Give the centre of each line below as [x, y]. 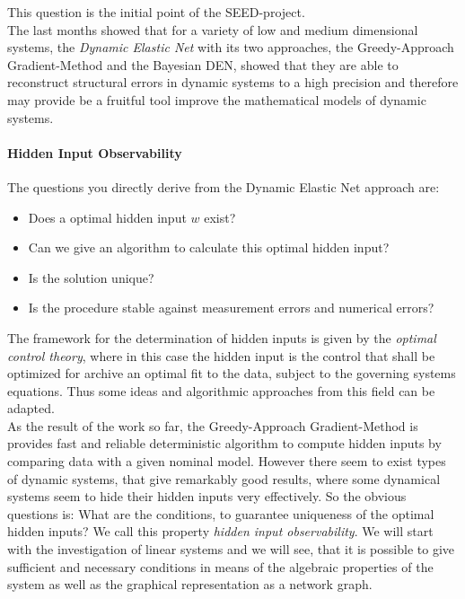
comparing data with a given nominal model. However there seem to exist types [227, 461]
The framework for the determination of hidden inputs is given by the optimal [222, 337]
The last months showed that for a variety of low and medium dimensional [213, 29]
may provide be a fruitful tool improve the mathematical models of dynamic [217, 99]
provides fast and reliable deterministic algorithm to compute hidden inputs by [224, 443]
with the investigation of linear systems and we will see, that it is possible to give [231, 549]
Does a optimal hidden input [107, 217]
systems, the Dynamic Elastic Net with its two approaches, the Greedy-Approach [231, 47]
